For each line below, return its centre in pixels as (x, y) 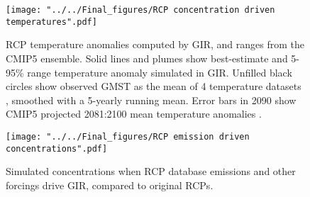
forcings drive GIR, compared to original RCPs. (110, 185)
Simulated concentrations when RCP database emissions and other (151, 171)
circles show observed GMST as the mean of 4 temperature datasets (154, 86)
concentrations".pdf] (57, 148)
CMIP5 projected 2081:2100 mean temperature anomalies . (134, 114)
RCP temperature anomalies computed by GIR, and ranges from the (155, 44)
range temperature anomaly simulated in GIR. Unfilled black (160, 72)
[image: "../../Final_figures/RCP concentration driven (140, 10)
